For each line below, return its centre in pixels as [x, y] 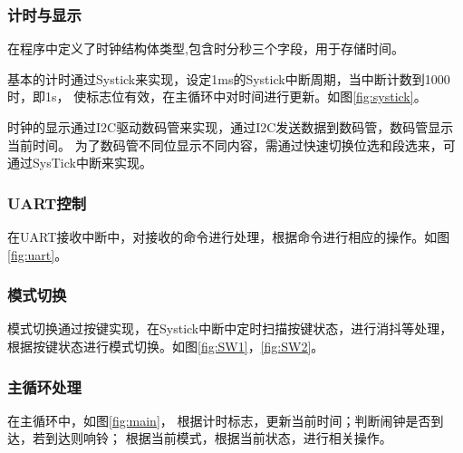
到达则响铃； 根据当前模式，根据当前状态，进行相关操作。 [218, 438]
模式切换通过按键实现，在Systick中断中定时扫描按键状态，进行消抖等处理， [230, 328]
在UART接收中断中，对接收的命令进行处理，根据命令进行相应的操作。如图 [229, 236]
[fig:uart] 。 [38, 254]
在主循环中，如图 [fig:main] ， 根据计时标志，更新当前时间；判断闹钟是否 [219, 420]
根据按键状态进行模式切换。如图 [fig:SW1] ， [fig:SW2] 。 [166, 346]
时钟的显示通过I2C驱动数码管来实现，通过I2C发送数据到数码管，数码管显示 [231, 127]
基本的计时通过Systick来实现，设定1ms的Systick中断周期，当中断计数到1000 [229, 78]
